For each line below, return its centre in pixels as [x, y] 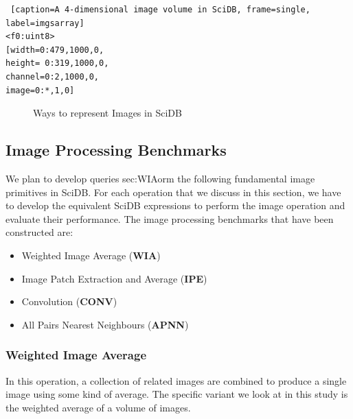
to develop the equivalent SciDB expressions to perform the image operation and [175, 205]
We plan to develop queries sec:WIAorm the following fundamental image [160, 178]
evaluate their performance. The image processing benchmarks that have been [170, 218]
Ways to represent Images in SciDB [107, 113]
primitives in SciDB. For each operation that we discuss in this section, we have [173, 192]
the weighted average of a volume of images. [98, 407]
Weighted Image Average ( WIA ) [91, 255]
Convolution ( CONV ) [69, 301]
